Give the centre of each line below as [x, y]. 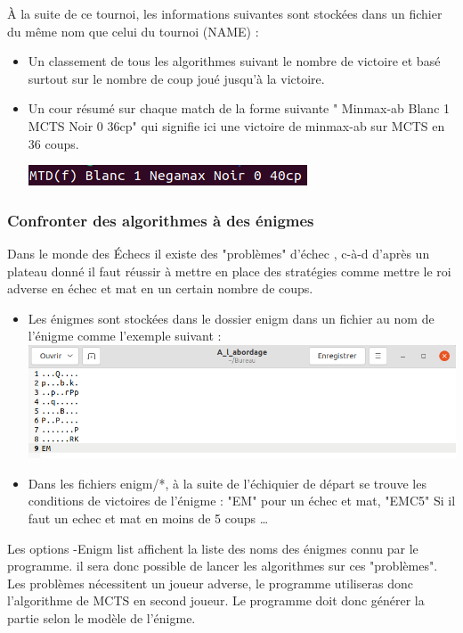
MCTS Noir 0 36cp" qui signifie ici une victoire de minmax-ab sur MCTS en [236, 125]
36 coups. [53, 143]
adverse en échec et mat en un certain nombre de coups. [160, 288]
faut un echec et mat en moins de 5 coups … [148, 518]
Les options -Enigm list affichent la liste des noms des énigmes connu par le [213, 548]
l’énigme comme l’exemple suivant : [125, 336]
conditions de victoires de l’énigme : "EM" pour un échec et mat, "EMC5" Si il [242, 501]
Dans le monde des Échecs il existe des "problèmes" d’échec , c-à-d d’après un [219, 253]
